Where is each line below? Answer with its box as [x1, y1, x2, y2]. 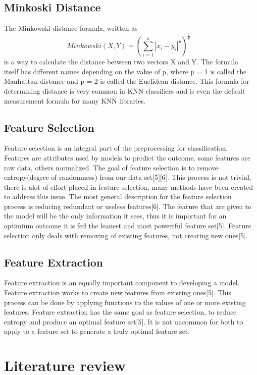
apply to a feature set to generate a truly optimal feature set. [4, 326, 190, 336]
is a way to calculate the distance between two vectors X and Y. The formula [4, 56, 239, 67]
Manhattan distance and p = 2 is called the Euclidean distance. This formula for [4, 76, 250, 86]
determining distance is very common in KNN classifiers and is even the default [4, 85, 246, 96]
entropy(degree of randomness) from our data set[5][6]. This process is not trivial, [4, 172, 251, 182]
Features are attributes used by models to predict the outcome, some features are [4, 152, 251, 162]
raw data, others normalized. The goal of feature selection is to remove [4, 162, 218, 172]
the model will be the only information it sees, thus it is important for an [4, 211, 227, 221]
